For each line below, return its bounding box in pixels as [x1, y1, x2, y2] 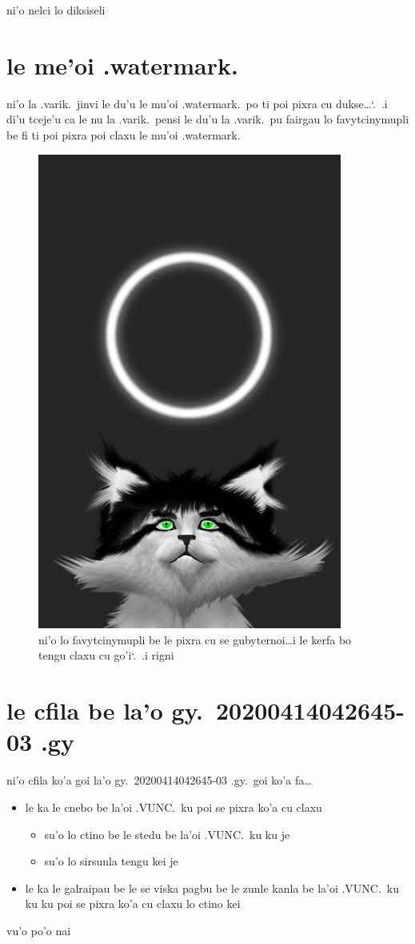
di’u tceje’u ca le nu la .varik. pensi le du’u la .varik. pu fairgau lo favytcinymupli [6, 111, 409, 127]
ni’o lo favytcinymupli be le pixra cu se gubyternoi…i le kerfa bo [38, 631, 352, 647]
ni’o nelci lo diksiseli [6, 2, 106, 18]
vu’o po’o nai [6, 922, 71, 938]
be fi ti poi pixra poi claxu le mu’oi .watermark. [6, 126, 241, 143]
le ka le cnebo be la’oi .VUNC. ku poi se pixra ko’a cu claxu [25, 798, 322, 815]
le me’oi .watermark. [6, 48, 238, 81]
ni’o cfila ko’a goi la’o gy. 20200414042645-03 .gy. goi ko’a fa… [6, 772, 312, 789]
